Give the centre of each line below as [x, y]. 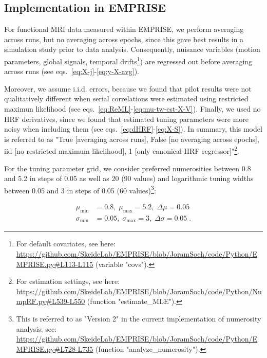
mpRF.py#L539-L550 [51, 301]
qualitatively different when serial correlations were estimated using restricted [126, 99]
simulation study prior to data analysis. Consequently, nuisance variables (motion [132, 49]
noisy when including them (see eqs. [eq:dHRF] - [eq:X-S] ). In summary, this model [133, 129]
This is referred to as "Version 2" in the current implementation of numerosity [139, 318]
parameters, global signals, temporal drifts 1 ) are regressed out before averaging [128, 60]
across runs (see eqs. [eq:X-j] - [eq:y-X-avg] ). [72, 71]
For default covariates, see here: [66, 244]
